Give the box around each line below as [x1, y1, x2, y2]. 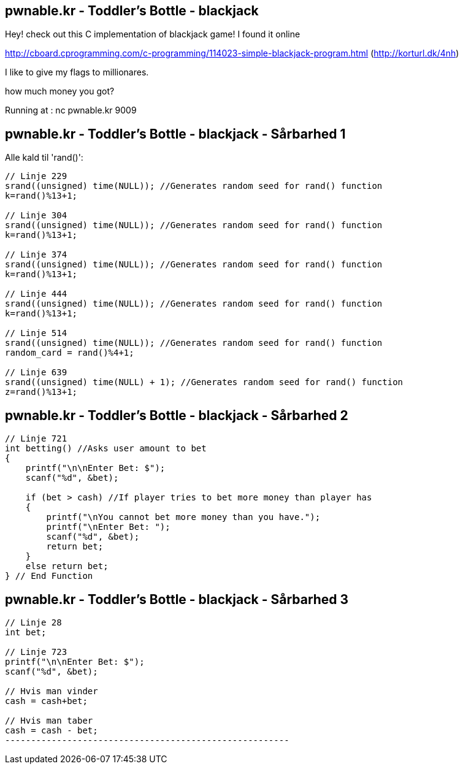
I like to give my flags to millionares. [5, 67, 149, 78]
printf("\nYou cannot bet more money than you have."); [46, 512, 321, 522]
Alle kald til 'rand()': [5, 152, 83, 163]
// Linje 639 [5, 367, 67, 378]
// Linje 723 [5, 646, 67, 657]
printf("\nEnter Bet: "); [46, 522, 170, 532]
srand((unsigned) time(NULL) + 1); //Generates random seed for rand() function [5, 377, 404, 388]
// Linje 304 [5, 210, 67, 221]
